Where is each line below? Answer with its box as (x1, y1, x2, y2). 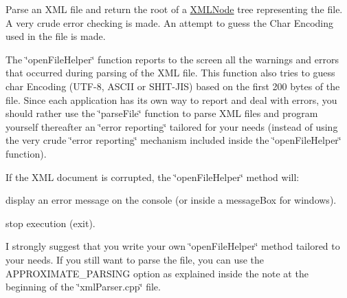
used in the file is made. (5, 29, 106, 43)
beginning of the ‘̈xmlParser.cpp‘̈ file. (5, 279, 161, 294)
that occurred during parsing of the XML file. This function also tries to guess (5, 65, 335, 80)
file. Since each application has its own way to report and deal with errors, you (5, 92, 337, 107)
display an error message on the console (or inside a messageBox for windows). (5, 193, 337, 207)
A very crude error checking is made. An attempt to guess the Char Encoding (5, 15, 334, 30)
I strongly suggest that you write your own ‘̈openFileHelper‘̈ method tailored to (5, 239, 340, 253)
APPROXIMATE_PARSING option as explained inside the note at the (5, 266, 309, 280)
